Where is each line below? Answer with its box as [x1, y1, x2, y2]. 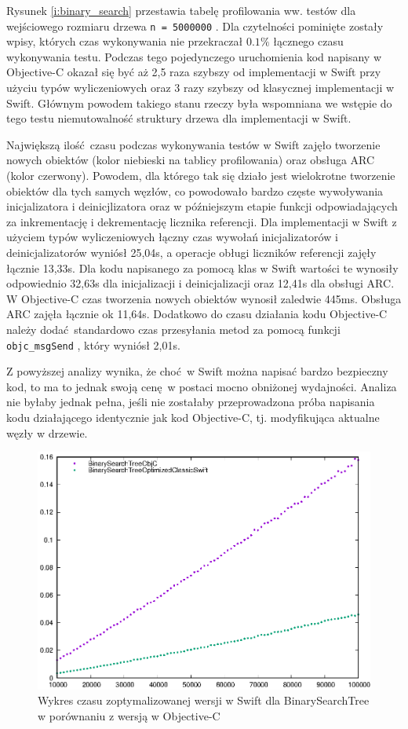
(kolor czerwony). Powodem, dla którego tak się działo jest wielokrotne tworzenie [6, 167, 395, 183]
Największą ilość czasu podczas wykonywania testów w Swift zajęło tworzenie [6, 136, 381, 152]
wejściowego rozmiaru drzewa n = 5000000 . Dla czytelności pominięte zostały [6, 17, 384, 34]
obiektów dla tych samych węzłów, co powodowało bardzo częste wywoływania [6, 182, 384, 199]
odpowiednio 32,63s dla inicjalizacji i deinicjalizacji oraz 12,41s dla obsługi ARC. [6, 275, 395, 291]
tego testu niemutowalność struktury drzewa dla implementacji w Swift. [6, 110, 352, 126]
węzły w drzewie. [6, 424, 88, 441]
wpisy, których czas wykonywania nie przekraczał [6, 33, 243, 49]
